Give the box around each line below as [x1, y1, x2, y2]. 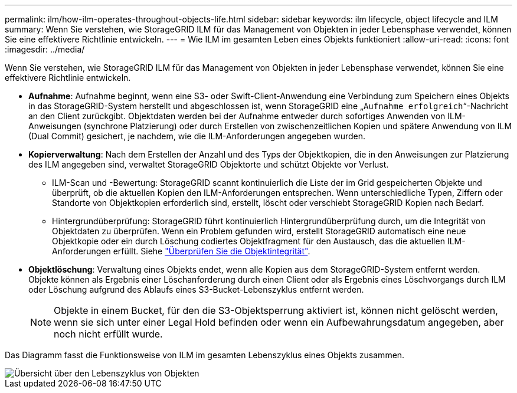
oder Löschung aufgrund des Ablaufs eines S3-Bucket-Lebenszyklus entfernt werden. [28, 284, 364, 294]
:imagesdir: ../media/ [5, 44, 85, 54]
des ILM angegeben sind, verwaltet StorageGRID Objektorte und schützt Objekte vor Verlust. [28, 159, 389, 169]
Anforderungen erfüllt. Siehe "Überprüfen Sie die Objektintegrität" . [52, 246, 310, 256]
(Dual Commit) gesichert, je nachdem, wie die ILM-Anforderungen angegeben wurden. [28, 131, 366, 141]
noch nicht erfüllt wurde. [54, 328, 163, 340]
